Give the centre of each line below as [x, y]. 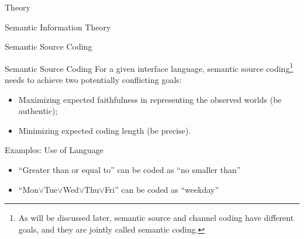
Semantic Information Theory [58, 27]
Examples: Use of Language [54, 150]
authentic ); [38, 111]
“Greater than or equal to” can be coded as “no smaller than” [129, 169]
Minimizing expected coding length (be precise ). [105, 130]
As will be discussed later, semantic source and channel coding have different [156, 218]
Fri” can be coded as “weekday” [162, 189]
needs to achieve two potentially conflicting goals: [93, 80]
